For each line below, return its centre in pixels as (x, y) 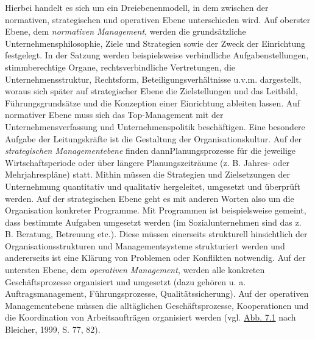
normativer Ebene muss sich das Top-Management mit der (114, 115)
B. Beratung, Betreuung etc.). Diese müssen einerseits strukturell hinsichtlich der (156, 234)
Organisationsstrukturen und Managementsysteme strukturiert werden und (145, 245)
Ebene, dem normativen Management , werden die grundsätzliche (126, 31)
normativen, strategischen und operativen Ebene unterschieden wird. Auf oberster (158, 19)
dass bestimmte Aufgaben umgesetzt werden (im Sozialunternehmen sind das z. (153, 222)
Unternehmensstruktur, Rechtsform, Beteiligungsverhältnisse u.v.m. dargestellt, (153, 79)
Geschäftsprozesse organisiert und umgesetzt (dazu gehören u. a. (126, 281)
